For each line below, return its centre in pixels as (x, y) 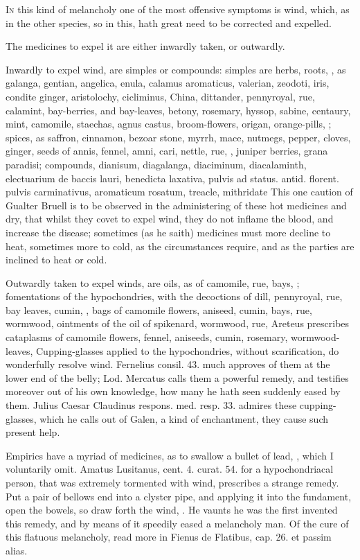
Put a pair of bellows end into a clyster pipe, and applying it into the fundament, (179, 496)
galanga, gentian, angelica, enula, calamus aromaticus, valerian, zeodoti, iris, (168, 83)
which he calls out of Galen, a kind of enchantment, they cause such (184, 418)
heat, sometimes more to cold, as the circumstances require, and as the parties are (180, 246)
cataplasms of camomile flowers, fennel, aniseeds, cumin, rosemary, (147, 337)
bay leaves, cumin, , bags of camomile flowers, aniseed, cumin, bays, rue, (159, 309)
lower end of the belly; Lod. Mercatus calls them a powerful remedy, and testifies (177, 377)
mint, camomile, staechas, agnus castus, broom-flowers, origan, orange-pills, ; (169, 124)
